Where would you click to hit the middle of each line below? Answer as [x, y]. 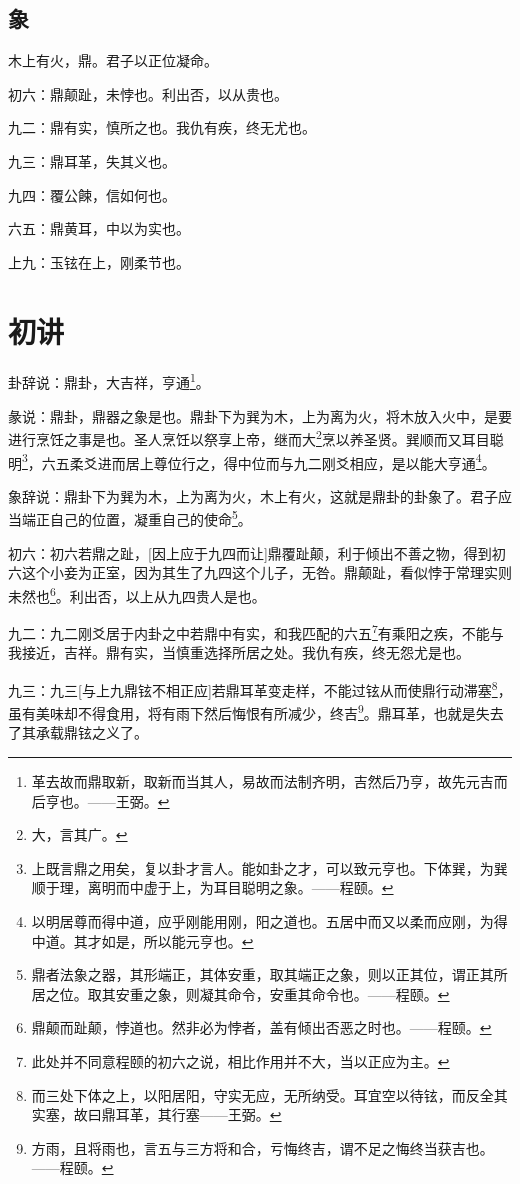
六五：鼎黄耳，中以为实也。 [99, 228]
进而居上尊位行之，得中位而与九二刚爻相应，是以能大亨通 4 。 [296, 461]
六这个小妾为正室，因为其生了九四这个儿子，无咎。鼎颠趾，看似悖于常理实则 [260, 572]
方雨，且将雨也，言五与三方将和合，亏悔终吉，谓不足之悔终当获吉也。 [262, 1147]
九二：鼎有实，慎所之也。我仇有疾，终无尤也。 [162, 127]
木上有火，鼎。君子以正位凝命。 [113, 60]
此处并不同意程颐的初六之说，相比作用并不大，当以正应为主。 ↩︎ [240, 1060]
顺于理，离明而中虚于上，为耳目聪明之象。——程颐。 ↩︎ [212, 887]
